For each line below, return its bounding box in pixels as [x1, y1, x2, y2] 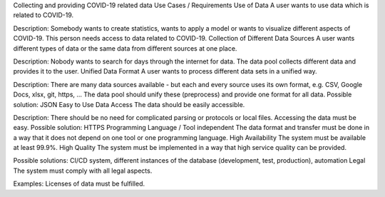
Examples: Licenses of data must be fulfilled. [13, 179, 145, 188]
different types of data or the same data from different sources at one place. [13, 44, 237, 53]
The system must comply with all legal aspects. [13, 166, 153, 175]
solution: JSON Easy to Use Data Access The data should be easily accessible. [13, 100, 245, 108]
